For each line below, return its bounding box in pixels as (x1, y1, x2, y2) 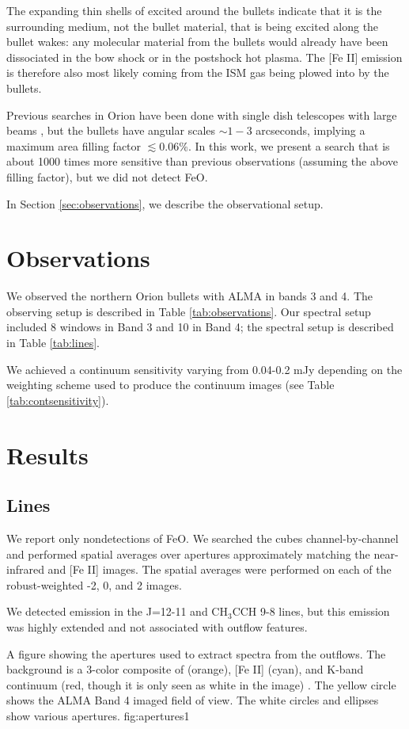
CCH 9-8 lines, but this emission (232, 603, 390, 620)
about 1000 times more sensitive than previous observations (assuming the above (6, 153, 398, 170)
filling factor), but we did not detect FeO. (6, 168, 208, 185)
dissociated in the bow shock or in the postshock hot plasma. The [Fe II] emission (6, 48, 403, 65)
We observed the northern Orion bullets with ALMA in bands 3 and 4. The (6, 288, 373, 304)
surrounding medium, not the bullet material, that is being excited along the (6, 17, 379, 34)
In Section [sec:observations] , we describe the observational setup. (6, 195, 324, 212)
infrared (6, 561, 44, 578)
